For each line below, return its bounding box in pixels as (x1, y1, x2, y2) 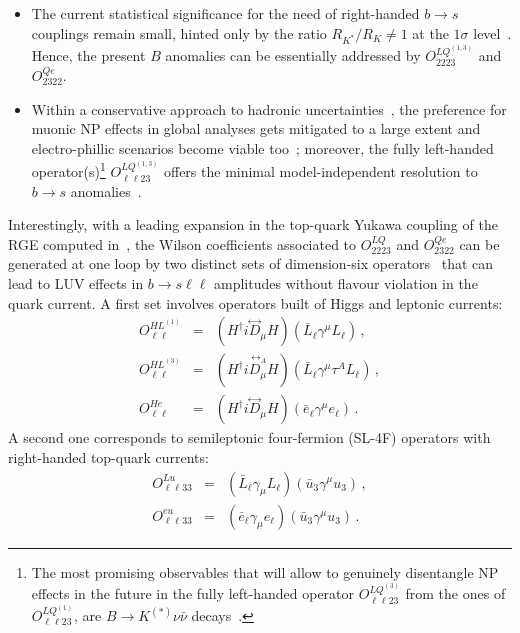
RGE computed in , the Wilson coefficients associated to (8, 233, 357, 254)
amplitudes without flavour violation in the (214, 273, 478, 294)
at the (412, 22, 449, 43)
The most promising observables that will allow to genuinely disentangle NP (31, 561, 499, 582)
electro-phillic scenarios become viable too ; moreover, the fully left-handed (31, 137, 494, 158)
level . (473, 22, 512, 43)
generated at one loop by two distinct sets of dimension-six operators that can (8, 253, 494, 274)
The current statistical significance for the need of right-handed (31, 3, 420, 23)
